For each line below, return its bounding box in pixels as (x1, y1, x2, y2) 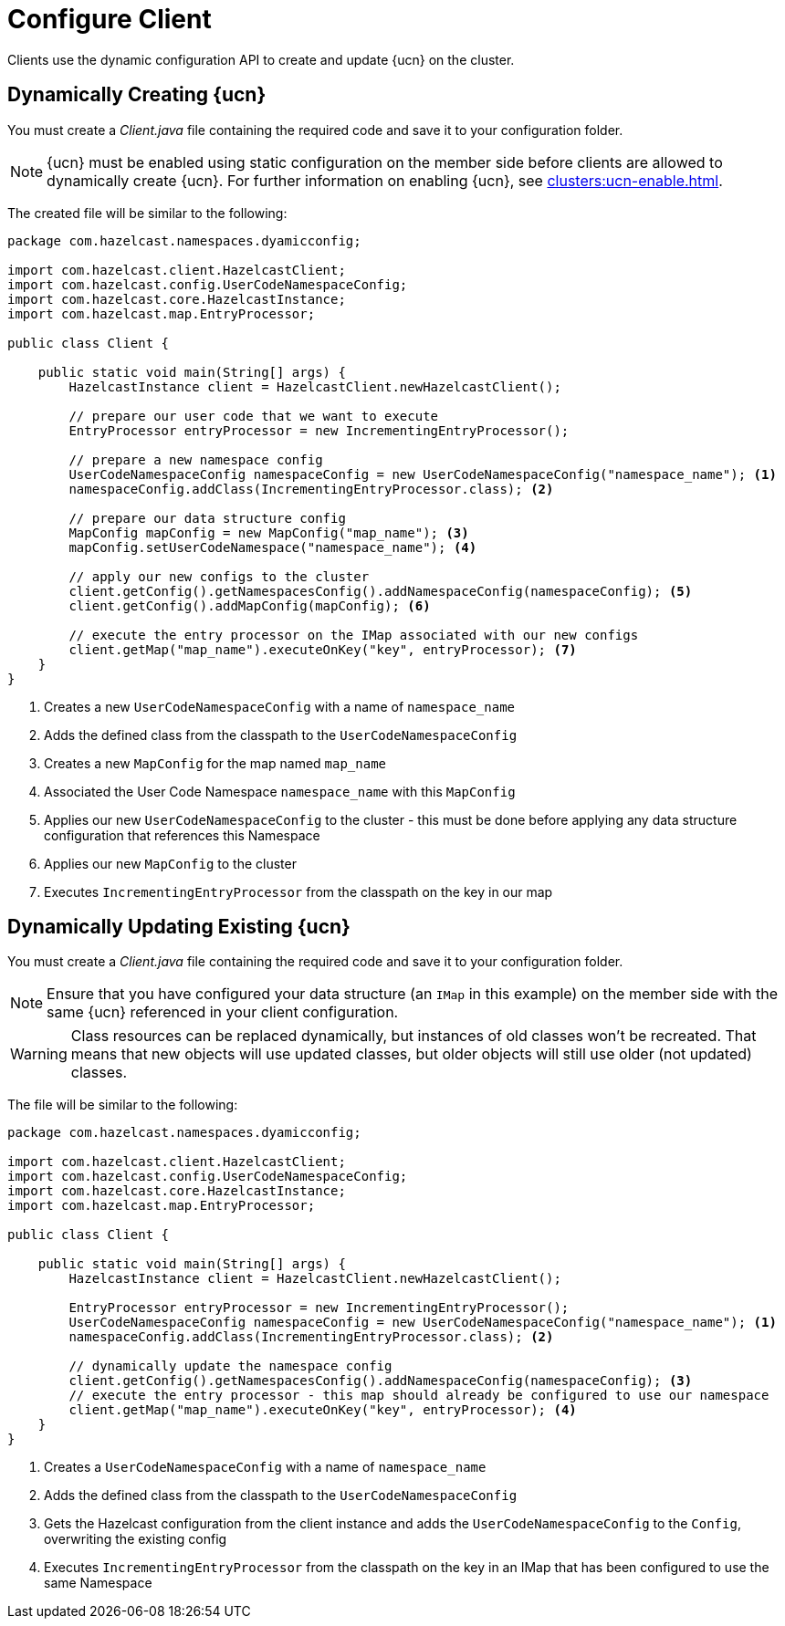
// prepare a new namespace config (68, 452, 323, 467)
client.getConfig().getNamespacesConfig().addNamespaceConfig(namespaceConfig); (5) (68, 583, 693, 599)
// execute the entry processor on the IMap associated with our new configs (68, 627, 639, 642)
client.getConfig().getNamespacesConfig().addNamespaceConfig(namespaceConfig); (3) (68, 1373, 693, 1389)
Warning (10, 1045, 68, 1064)
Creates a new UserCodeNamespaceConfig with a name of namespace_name (44, 698, 516, 714)
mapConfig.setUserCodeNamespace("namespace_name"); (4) (68, 539, 477, 555)
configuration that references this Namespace (44, 827, 320, 843)
